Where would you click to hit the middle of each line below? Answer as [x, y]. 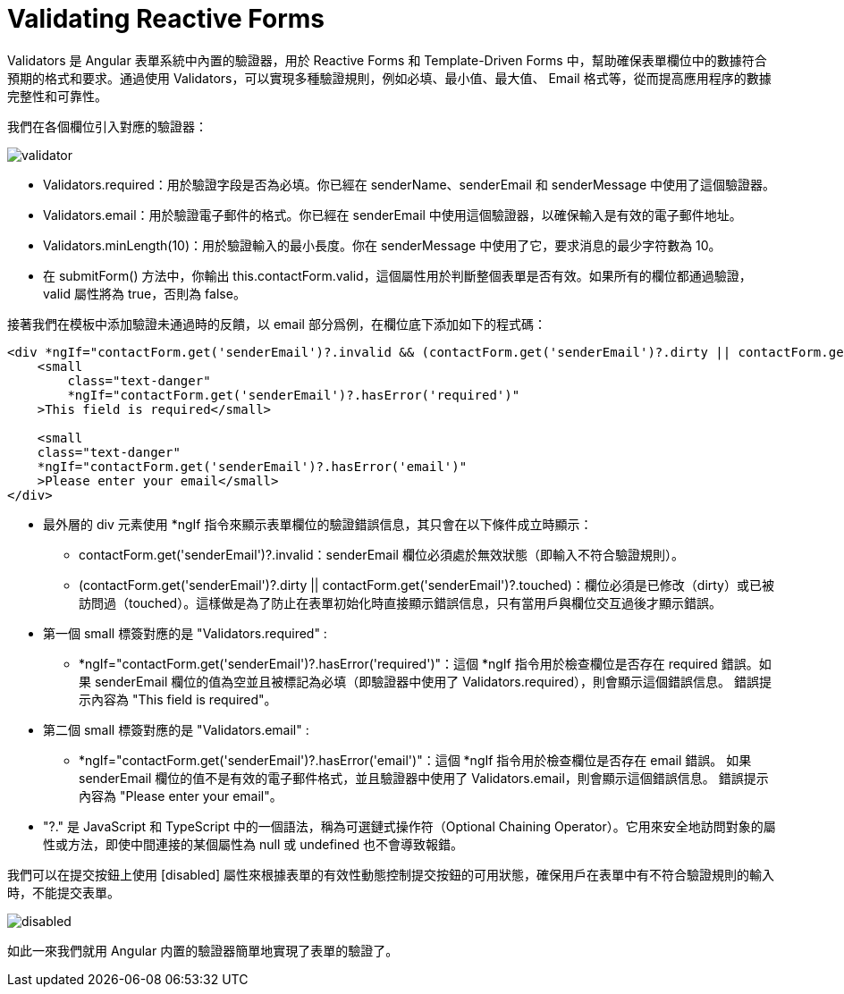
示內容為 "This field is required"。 [178, 699]
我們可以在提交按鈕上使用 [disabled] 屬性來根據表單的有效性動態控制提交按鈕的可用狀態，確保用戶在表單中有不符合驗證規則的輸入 [391, 874]
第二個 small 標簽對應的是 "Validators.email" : [176, 729]
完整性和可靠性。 [57, 96]
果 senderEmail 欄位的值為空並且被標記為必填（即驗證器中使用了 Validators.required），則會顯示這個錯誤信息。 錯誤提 [425, 681]
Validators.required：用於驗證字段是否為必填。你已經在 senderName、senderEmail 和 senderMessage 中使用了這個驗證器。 [409, 184]
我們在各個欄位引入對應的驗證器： [107, 126]
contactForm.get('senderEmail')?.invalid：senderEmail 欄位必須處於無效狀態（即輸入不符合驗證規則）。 [381, 554]
